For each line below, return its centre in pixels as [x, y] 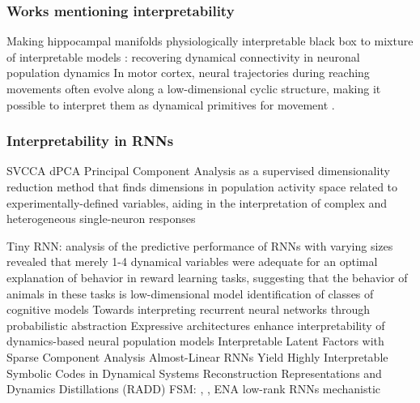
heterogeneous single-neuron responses [101, 219]
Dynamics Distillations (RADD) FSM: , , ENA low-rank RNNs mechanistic [194, 389]
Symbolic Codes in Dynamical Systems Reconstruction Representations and [194, 373]
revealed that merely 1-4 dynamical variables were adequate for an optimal [192, 262]
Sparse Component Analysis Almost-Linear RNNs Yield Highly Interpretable [197, 356]
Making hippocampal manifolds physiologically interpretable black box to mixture [210, 41]
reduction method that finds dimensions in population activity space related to [202, 186]
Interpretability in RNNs [90, 141]
